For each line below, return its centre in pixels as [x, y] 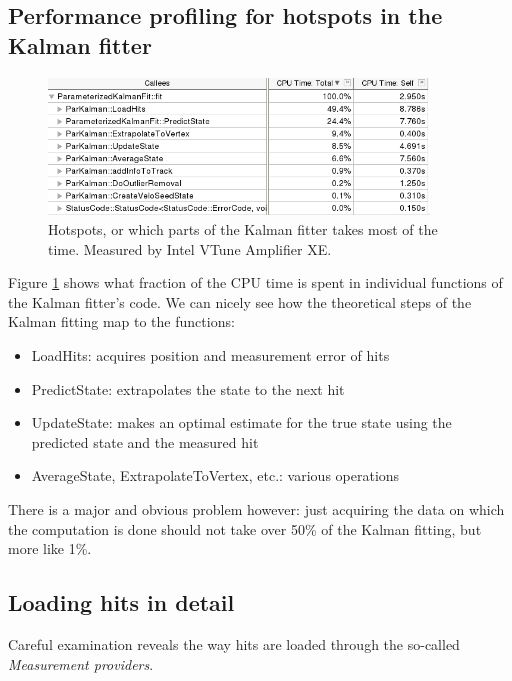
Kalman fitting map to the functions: [121, 321]
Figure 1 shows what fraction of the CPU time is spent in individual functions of [255, 282]
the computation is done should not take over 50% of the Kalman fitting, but [245, 528]
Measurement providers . [81, 663]
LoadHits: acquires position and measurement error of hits [210, 355]
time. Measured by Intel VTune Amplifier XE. [190, 248]
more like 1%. [50, 548]
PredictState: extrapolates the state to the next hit [188, 388]
